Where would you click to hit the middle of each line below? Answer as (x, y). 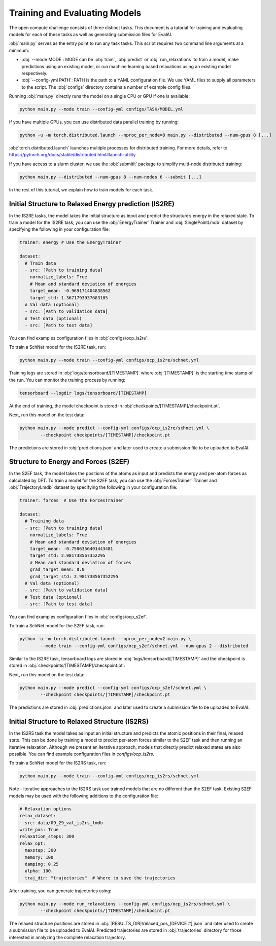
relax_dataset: (38, 816)
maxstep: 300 (40, 850)
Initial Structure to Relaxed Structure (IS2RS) (79, 721)
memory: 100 (39, 857)
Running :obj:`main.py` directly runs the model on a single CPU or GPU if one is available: (99, 96)
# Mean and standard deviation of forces (81, 563)
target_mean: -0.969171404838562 (70, 291)
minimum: (19, 50)
